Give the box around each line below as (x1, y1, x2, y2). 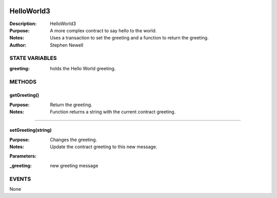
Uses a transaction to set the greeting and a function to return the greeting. (50, 35, 209, 41)
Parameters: (9, 153, 37, 159)
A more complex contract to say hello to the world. (50, 27, 157, 33)
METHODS (9, 78, 37, 85)
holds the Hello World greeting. (50, 65, 116, 71)
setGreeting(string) (9, 127, 52, 133)
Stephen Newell (50, 42, 84, 48)
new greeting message (50, 162, 98, 169)
